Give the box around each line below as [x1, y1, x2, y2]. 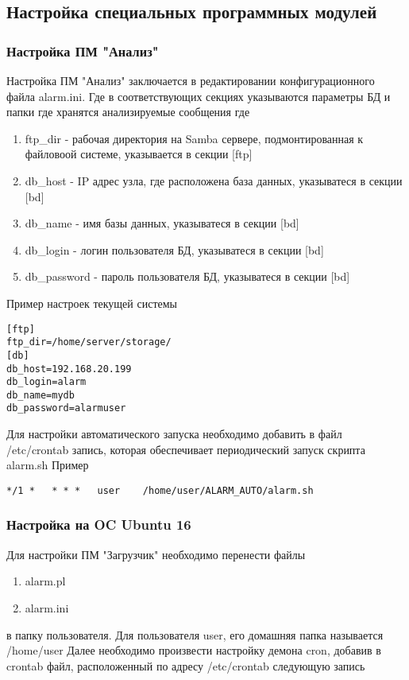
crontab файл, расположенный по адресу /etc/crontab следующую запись [6, 657, 365, 674]
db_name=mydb [6, 389, 75, 401]
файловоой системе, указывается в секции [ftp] [25, 146, 253, 162]
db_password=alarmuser [6, 402, 126, 414]
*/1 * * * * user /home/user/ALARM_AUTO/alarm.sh [6, 484, 314, 496]
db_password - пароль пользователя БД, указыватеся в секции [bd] [25, 268, 350, 285]
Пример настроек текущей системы [6, 294, 177, 311]
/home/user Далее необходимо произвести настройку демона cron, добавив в [6, 642, 381, 659]
